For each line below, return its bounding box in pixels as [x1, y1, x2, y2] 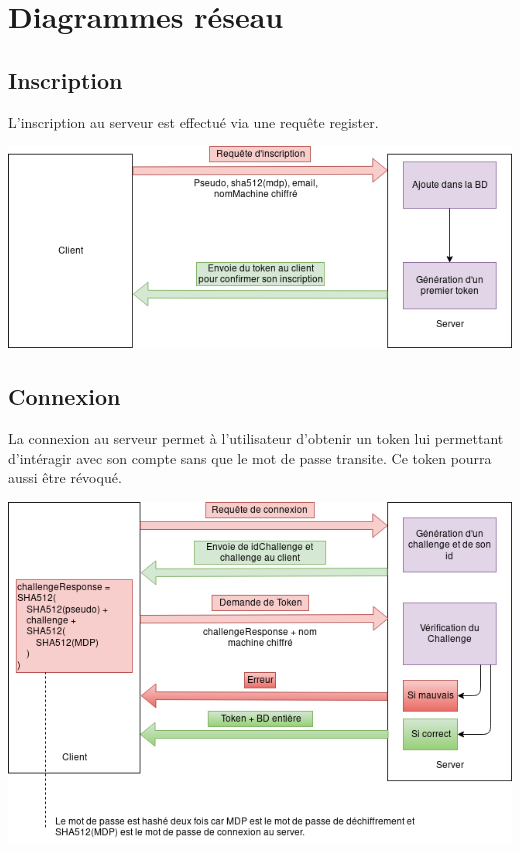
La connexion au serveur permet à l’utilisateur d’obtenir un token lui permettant [8, 428, 504, 449]
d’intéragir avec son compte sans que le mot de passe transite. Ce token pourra [8, 447, 492, 468]
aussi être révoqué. [8, 467, 122, 488]
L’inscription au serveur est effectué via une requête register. [8, 111, 379, 132]
